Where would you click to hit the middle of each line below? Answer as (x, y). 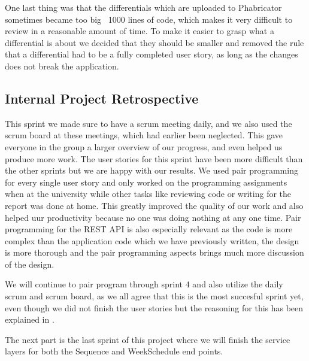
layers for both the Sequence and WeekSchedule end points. (114, 351)
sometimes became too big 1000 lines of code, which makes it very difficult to (149, 19)
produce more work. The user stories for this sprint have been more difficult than (154, 158)
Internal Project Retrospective (102, 98)
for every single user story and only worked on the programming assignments (146, 182)
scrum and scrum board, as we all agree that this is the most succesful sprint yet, (154, 296)
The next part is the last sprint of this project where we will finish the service (148, 339)
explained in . (30, 319)
